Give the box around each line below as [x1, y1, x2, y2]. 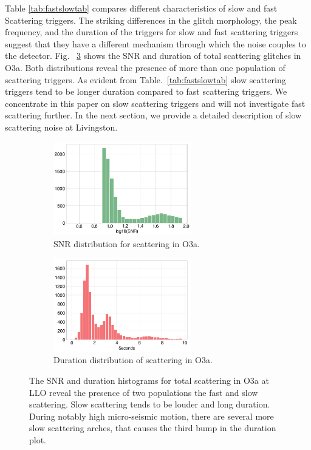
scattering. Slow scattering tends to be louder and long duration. [29, 398, 270, 411]
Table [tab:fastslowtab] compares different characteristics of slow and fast [5, 2, 278, 14]
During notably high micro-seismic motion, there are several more [29, 409, 274, 422]
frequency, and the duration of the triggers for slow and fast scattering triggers [5, 26, 298, 38]
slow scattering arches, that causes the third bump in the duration [29, 421, 276, 434]
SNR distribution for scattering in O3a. [53, 237, 200, 250]
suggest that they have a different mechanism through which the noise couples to [5, 37, 306, 50]
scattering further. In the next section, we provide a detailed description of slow [5, 109, 302, 121]
